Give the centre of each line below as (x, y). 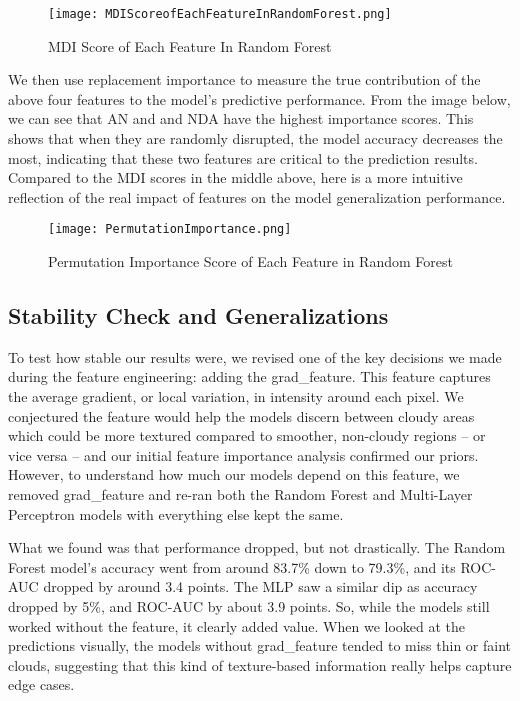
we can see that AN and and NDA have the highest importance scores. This (241, 118)
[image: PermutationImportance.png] (170, 229)
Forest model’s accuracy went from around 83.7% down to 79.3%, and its (232, 566)
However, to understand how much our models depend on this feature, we (234, 474)
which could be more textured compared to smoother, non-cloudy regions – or (247, 435)
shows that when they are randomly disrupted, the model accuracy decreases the (255, 138)
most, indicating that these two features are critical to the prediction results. (243, 157)
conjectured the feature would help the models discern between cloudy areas (241, 415)
